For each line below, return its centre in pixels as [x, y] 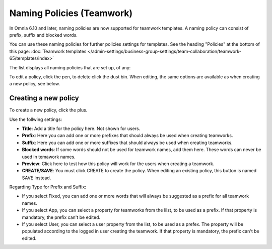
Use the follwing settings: [36, 119]
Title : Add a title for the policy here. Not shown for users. [81, 129]
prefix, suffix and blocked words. [44, 35]
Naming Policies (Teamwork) [71, 13]
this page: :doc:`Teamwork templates [48, 51]
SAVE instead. [37, 178]
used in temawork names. [49, 157]
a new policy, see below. [35, 84]
